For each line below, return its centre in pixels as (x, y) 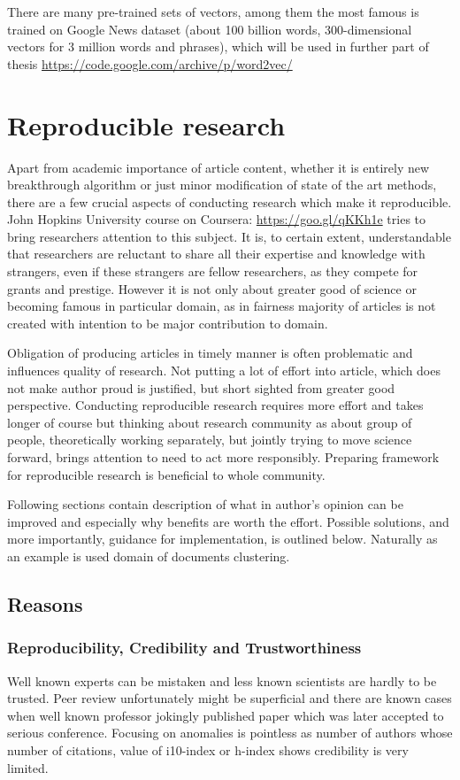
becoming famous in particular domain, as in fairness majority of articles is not (222, 306)
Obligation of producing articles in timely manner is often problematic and (210, 353)
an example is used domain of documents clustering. (149, 556)
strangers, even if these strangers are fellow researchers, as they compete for (213, 271)
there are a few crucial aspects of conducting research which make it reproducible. (230, 201)
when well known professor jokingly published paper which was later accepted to (226, 715)
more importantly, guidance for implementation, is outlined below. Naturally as (222, 539)
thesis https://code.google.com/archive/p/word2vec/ (150, 63)
